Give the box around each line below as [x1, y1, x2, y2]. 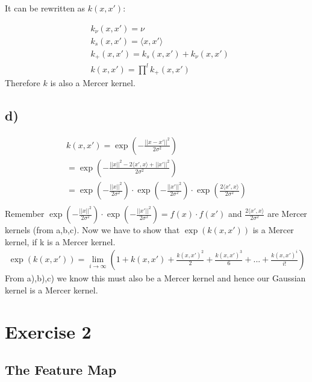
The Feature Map [5, 360, 117, 379]
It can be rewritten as [5, 2, 86, 14]
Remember [5, 207, 45, 220]
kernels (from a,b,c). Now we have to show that [5, 224, 180, 236]
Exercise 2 [5, 319, 92, 343]
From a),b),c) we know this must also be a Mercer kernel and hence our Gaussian [5, 272, 306, 284]
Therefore [5, 77, 40, 89]
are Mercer [267, 207, 307, 220]
